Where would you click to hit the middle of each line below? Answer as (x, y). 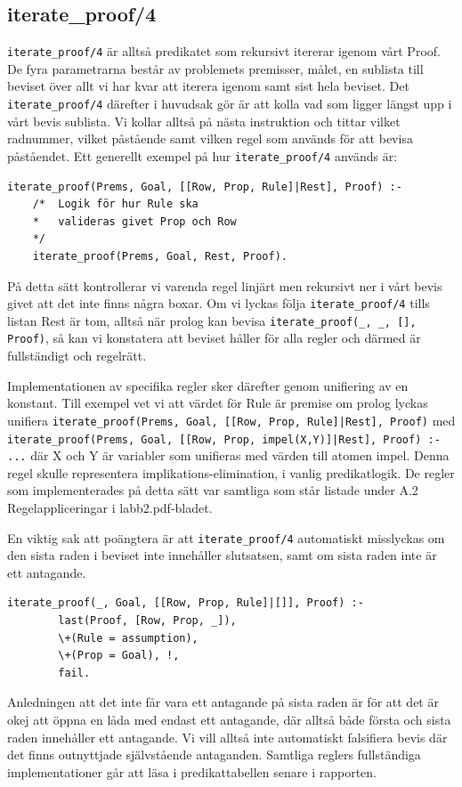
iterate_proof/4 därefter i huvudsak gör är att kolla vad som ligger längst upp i (230, 104)
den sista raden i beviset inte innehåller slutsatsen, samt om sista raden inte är (222, 555)
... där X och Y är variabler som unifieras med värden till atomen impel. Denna (228, 455)
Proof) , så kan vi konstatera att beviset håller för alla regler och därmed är (214, 338)
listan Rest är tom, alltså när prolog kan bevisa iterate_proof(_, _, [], (212, 320)
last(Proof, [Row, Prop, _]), (147, 621)
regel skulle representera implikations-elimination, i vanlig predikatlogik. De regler (231, 472)
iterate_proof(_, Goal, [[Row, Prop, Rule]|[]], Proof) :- (186, 603)
